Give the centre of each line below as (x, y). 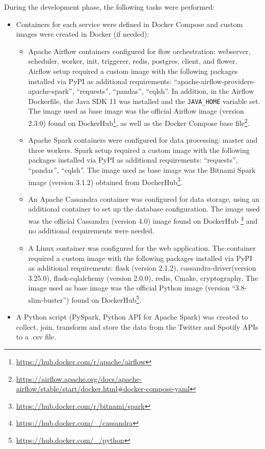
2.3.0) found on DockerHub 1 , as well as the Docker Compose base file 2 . (139, 122)
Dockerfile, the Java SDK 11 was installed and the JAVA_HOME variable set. (144, 101)
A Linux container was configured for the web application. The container (142, 247)
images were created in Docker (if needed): (83, 34)
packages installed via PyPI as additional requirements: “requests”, (133, 160)
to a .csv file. (36, 337)
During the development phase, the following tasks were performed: (109, 7)
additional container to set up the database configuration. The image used (144, 209)
